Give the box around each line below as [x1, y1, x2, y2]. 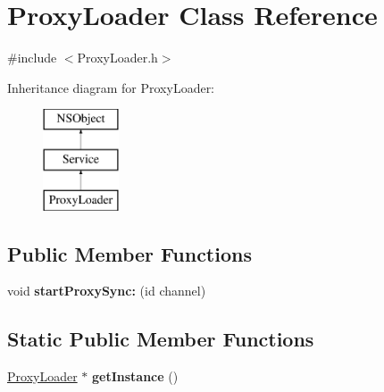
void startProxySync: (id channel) [7, 281, 206, 300]
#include [7, 48, 57, 67]
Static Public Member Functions [7, 325, 314, 353]
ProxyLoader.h [77, 48, 158, 67]
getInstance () [92, 367, 179, 386]
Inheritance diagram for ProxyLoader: [7, 78, 215, 96]
